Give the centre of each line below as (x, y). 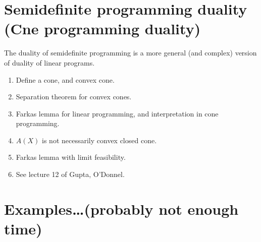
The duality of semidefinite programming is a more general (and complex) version (130, 53)
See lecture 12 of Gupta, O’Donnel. (70, 174)
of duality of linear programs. (49, 62)
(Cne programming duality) (102, 28)
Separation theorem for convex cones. (74, 97)
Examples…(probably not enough (121, 208)
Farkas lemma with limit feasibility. (71, 157)
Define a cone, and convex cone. (65, 79)
